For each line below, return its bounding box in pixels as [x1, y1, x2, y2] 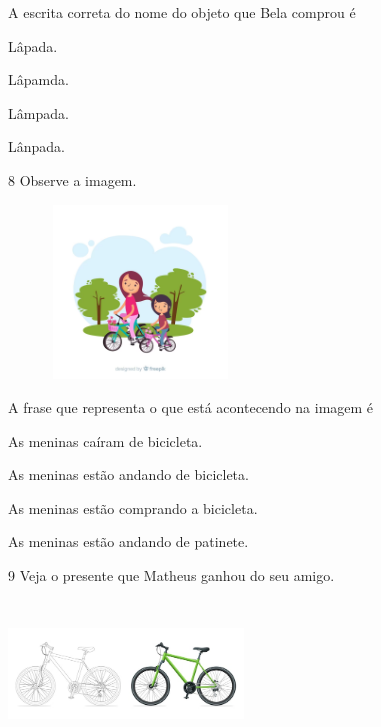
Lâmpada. [8, 102, 69, 123]
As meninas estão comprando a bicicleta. [8, 497, 258, 518]
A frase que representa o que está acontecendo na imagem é [8, 396, 374, 417]
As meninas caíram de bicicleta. [8, 430, 203, 451]
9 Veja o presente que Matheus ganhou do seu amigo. [8, 564, 335, 585]
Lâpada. [8, 35, 58, 56]
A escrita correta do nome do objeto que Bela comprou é [8, 2, 356, 22]
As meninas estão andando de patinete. [8, 531, 249, 552]
